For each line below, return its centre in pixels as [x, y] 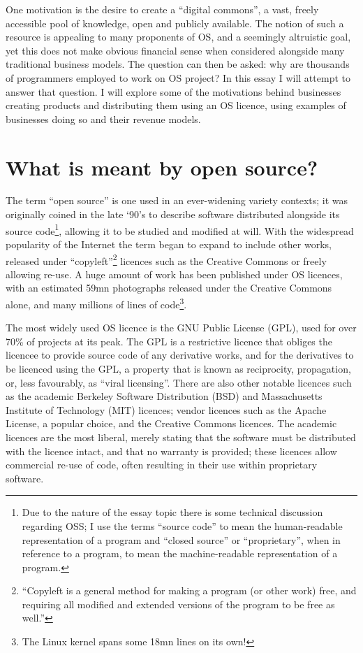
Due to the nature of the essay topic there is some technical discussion [172, 512]
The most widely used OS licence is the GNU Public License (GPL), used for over [181, 328]
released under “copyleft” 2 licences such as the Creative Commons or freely [166, 259]
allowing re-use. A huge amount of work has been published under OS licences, [174, 274]
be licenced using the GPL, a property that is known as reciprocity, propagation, [178, 368]
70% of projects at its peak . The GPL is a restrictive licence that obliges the [169, 341]
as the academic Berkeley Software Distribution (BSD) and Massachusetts [164, 396]
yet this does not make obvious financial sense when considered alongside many [175, 50]
